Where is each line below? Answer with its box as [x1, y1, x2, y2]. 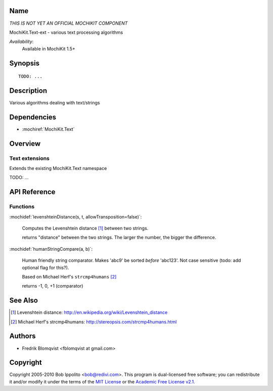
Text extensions [9, 154, 50, 161]
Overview [9, 139, 41, 148]
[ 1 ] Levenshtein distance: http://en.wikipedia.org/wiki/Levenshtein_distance [11, 309, 168, 315]
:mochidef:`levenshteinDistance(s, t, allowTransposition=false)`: [9, 213, 142, 219]
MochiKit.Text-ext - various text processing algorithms [9, 29, 123, 35]
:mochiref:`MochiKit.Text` [22, 126, 75, 132]
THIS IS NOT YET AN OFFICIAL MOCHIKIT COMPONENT [9, 20, 128, 26]
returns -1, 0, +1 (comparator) [22, 283, 83, 289]
